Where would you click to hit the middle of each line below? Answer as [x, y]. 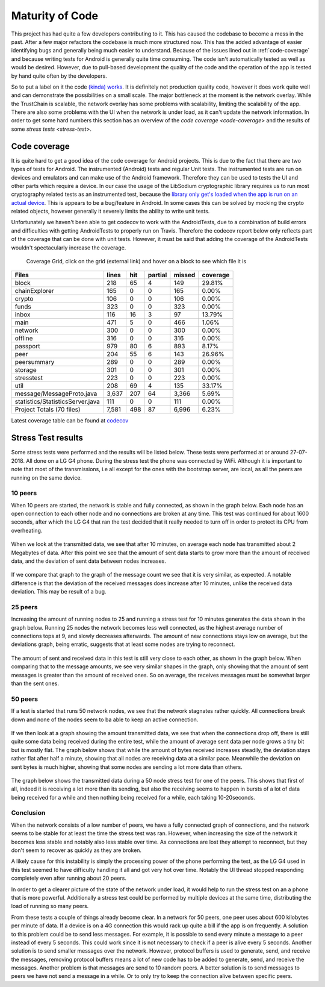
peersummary [35, 362]
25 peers [24, 607]
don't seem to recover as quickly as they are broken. [76, 850]
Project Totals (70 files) [48, 410]
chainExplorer [34, 291]
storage [26, 370]
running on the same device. [47, 478]
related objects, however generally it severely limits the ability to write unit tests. [110, 211]
